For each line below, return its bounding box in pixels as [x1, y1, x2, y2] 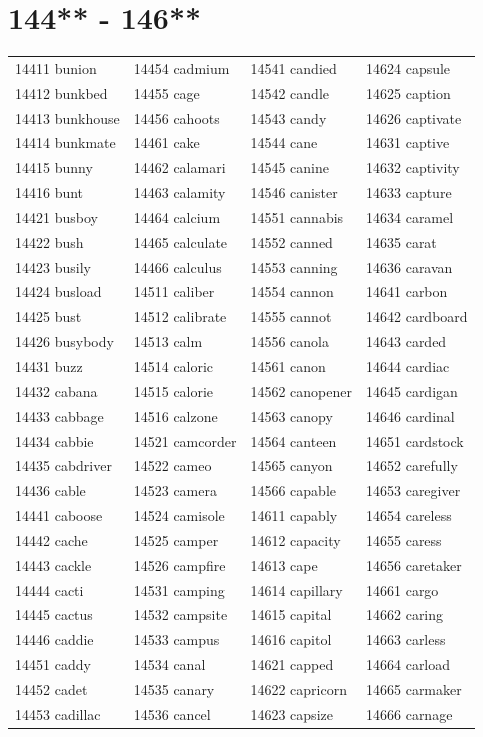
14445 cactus [15, 604, 93, 625]
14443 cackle [15, 554, 92, 575]
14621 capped [250, 654, 334, 675]
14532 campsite [133, 604, 228, 625]
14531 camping [133, 579, 225, 600]
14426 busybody [15, 331, 114, 352]
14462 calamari [133, 157, 226, 178]
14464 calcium [133, 206, 221, 227]
